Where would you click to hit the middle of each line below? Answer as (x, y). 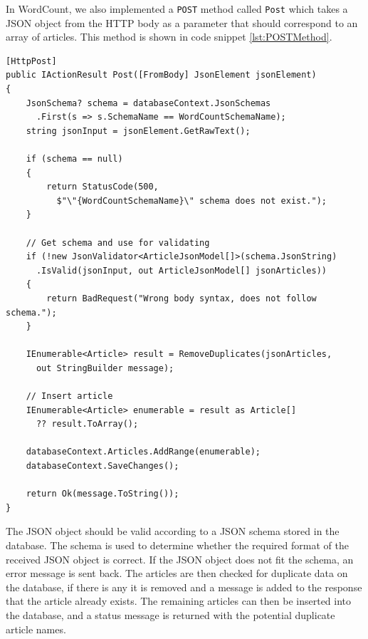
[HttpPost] (31, 61)
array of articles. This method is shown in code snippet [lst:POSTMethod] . (169, 37)
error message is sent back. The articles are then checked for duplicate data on (177, 573)
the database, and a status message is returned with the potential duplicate (170, 615)
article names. (36, 629)
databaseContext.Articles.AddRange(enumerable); (143, 452)
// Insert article (69, 396)
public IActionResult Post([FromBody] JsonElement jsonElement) (161, 75)
